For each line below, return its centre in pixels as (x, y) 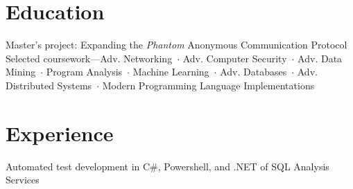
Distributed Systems (49, 85)
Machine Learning (171, 72)
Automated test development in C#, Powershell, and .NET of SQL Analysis (167, 166)
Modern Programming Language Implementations (208, 85)
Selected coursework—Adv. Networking (89, 58)
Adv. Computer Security (235, 58)
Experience (60, 133)
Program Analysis (84, 72)
